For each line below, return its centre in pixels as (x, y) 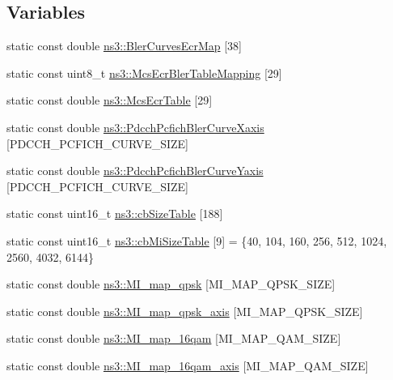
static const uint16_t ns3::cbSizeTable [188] (115, 213)
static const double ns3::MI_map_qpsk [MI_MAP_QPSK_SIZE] (171, 284)
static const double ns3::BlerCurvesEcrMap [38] (124, 46)
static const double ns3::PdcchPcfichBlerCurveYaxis (135, 171)
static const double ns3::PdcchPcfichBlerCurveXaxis (135, 127)
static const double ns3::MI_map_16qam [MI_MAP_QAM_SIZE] (174, 338)
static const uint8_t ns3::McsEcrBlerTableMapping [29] (144, 73)
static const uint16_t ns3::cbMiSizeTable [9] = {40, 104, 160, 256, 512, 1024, (197, 240)
